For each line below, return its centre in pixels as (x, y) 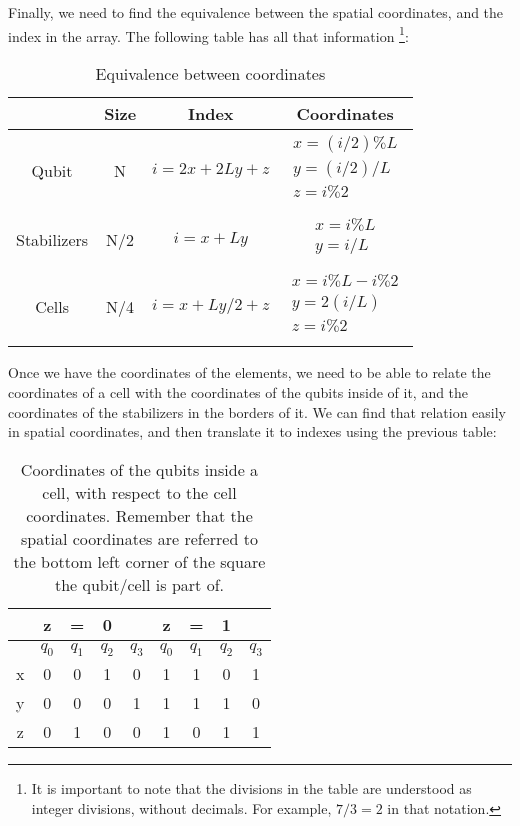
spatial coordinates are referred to (139, 538)
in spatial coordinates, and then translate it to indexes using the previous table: (252, 431)
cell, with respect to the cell (139, 492)
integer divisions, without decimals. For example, (181, 807)
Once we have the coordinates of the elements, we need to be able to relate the (249, 372)
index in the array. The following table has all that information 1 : (208, 34)
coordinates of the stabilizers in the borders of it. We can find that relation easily (257, 411)
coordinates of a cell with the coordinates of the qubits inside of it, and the (238, 392)
